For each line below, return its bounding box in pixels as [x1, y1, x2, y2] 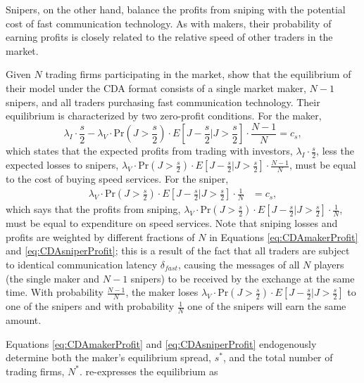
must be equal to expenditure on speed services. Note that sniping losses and [6, 216, 338, 231]
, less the [316, 143, 354, 158]
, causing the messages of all [177, 257, 300, 271]
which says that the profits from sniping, [6, 202, 181, 216]
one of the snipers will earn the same [187, 299, 346, 313]
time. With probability [6, 285, 103, 299]
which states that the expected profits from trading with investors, [6, 143, 293, 158]
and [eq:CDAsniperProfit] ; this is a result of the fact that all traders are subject [6, 243, 350, 258]
